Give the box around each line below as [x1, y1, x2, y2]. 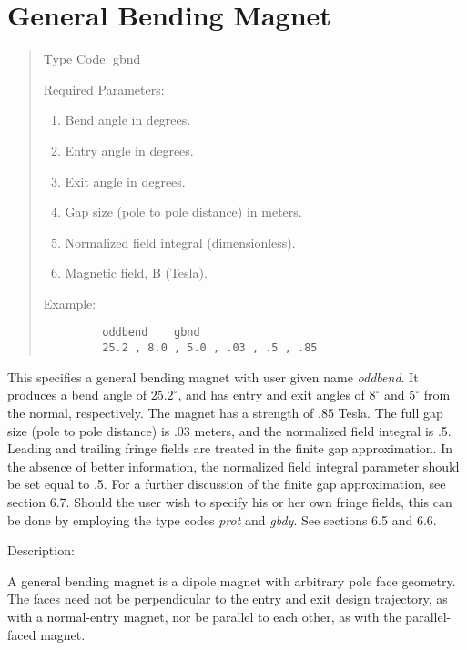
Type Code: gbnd [43, 49, 141, 68]
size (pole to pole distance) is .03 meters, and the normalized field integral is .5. [7, 421, 452, 440]
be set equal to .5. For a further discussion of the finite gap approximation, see [7, 474, 446, 493]
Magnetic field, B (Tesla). [65, 263, 208, 282]
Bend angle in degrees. [65, 110, 191, 129]
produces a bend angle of [7, 385, 147, 404]
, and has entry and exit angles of [178, 385, 365, 404]
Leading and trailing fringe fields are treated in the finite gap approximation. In [7, 439, 452, 458]
